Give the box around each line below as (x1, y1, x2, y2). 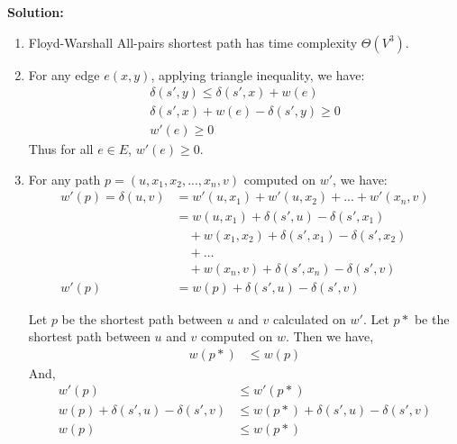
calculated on (272, 309, 346, 328)
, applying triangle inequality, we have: (151, 65, 365, 84)
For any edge (28, 65, 100, 84)
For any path (28, 169, 101, 188)
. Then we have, (286, 327, 374, 346)
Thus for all (28, 140, 94, 159)
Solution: (7, 3, 64, 21)
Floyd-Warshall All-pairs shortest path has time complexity (28, 32, 358, 51)
